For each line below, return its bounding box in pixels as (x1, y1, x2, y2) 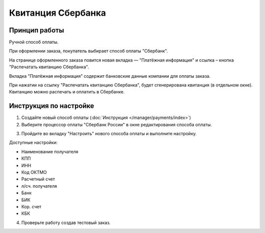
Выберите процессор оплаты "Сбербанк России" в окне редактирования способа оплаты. (21, 121, 212, 127)
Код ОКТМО (21, 170, 47, 175)
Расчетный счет (21, 176, 55, 182)
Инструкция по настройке (9, 102, 94, 110)
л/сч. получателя (21, 183, 57, 189)
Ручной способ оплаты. (9, 39, 59, 45)
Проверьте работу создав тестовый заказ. (21, 219, 111, 226)
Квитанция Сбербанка (9, 7, 106, 18)
